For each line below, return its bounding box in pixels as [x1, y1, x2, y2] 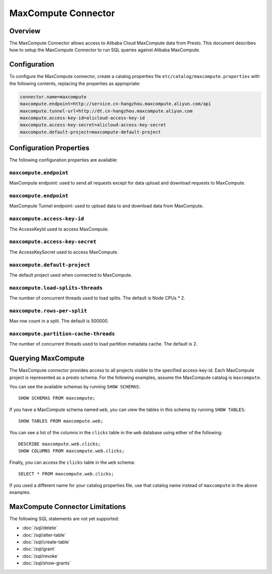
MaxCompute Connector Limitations [9, 502, 126, 511]
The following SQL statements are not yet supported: [9, 516, 119, 522]
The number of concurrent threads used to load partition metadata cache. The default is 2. [9, 341, 197, 347]
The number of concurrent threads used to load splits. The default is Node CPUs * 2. [9, 295, 186, 301]
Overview [9, 27, 41, 35]
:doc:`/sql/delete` [22, 525, 58, 531]
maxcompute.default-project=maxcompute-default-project [20, 129, 161, 135]
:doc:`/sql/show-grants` [22, 560, 72, 566]
